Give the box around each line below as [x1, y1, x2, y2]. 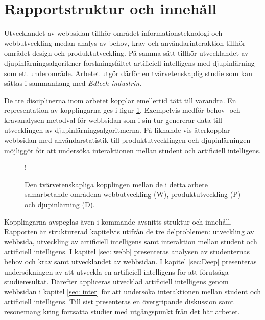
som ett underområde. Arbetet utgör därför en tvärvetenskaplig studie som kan [4, 67, 252, 78]
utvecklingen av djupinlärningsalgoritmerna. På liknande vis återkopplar [4, 125, 230, 135]
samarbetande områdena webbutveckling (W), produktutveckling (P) [25, 189, 241, 200]
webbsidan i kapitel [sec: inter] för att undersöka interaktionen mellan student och [4, 286, 261, 297]
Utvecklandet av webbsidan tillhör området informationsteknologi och [4, 28, 223, 38]
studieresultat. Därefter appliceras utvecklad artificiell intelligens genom [4, 276, 229, 287]
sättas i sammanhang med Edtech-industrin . [4, 78, 142, 88]
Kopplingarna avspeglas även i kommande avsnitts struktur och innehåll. [4, 216, 232, 227]
